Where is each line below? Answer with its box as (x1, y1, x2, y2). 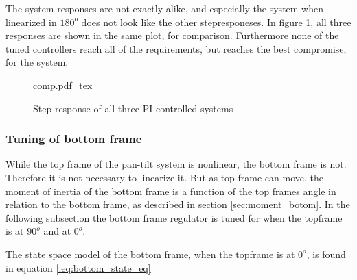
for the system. (5, 55, 69, 69)
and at (43, 224, 71, 238)
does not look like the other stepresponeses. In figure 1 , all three (81, 14, 352, 29)
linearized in (5, 14, 57, 29)
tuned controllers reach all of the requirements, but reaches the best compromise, (5, 41, 347, 55)
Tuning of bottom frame (5, 130, 142, 147)
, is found (306, 246, 346, 261)
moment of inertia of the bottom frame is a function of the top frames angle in (5, 183, 336, 198)
